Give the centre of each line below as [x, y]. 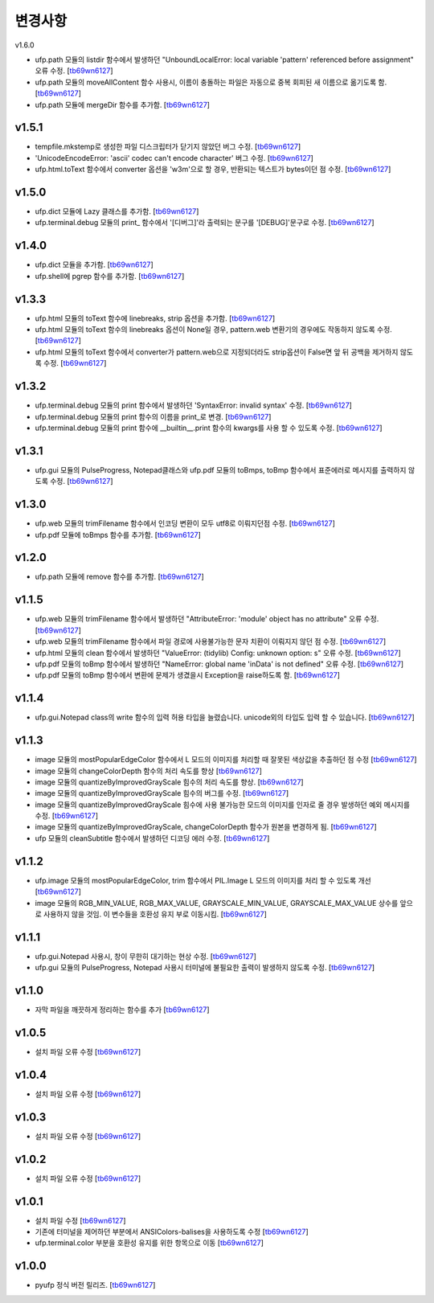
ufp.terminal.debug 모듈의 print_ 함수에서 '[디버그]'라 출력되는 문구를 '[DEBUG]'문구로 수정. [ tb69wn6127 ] [205, 223]
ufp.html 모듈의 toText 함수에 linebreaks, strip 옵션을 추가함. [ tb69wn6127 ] [155, 318]
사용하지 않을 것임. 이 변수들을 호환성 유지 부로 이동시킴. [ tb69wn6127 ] [155, 914]
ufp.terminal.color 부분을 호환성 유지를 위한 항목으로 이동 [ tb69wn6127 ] [149, 1243]
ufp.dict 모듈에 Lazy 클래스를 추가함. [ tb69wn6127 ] [117, 211]
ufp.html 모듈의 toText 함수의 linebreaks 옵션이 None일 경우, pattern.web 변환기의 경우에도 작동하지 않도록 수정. [214, 330]
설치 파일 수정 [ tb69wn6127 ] [80, 1220]
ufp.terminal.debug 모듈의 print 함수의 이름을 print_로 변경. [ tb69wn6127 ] [153, 416]
